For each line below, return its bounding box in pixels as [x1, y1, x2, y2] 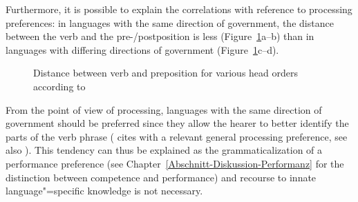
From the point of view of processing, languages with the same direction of [6, 102, 322, 117]
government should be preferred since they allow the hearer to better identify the [6, 116, 349, 130]
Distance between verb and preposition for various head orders [33, 65, 299, 80]
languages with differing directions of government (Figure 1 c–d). [6, 42, 279, 57]
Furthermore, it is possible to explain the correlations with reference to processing [6, 2, 352, 16]
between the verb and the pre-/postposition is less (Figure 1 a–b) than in [6, 29, 314, 43]
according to [33, 79, 86, 93]
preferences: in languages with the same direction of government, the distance [6, 15, 334, 30]
